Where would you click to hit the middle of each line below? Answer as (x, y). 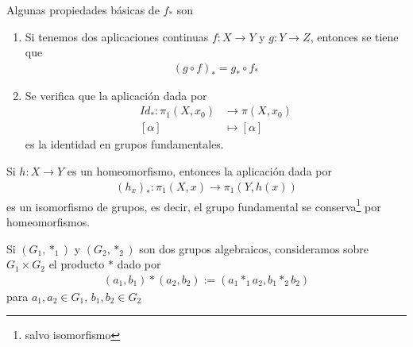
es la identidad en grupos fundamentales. (124, 144)
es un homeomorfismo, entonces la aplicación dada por (199, 171)
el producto (77, 264)
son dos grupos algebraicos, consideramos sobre (254, 248)
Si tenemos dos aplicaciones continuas (117, 36)
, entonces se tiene (354, 36)
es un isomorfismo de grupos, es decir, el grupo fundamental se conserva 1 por (194, 205)
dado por (139, 264)
